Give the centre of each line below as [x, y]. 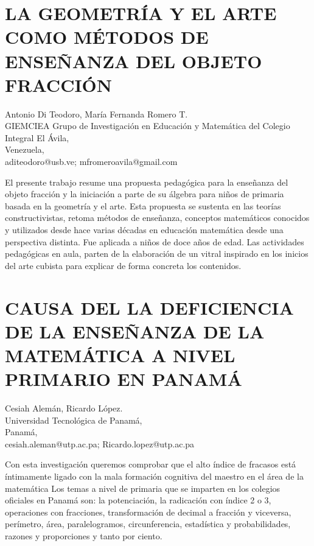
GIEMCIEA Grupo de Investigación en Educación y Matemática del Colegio [148, 126]
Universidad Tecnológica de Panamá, [74, 420]
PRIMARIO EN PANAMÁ [124, 379]
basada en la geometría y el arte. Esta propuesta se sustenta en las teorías [143, 205]
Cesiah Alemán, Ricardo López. [64, 408]
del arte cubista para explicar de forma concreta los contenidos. [123, 265]
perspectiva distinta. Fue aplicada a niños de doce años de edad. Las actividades [155, 241]
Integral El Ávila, [37, 137]
